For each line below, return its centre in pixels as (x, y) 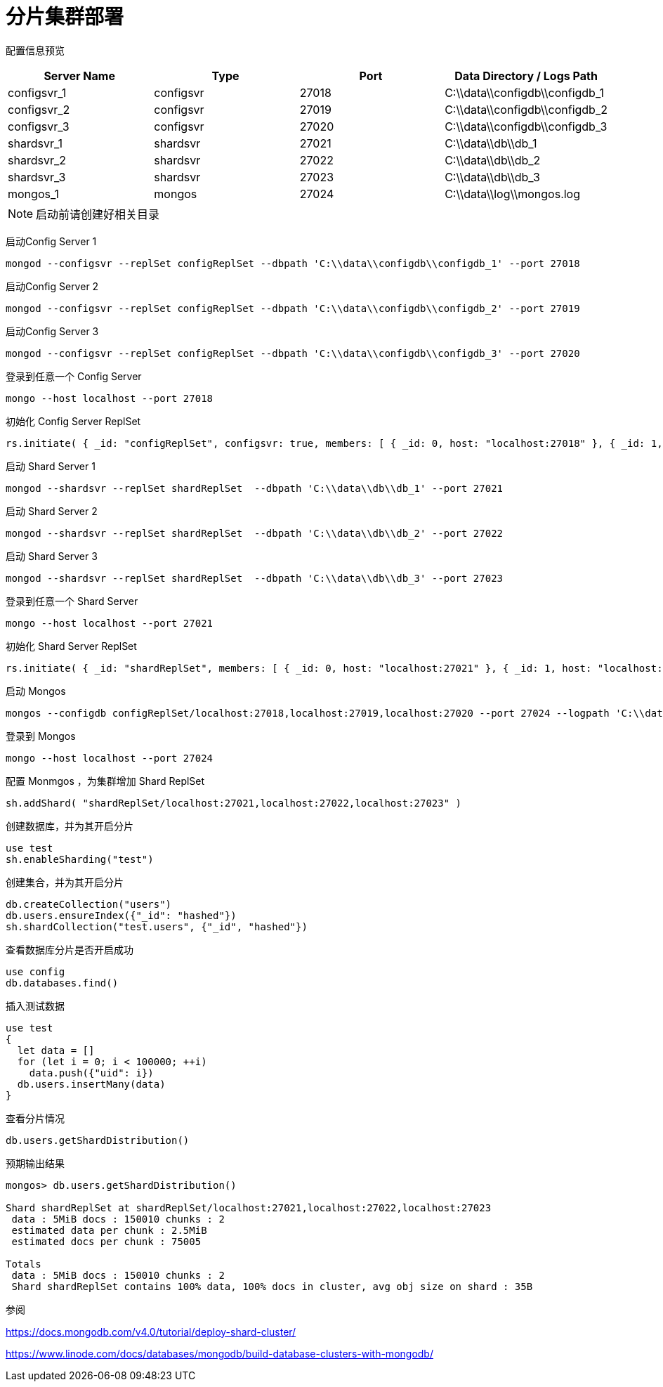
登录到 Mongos (41, 736)
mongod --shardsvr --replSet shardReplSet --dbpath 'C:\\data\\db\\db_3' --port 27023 (255, 578)
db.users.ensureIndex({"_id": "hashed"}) (121, 915)
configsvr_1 (37, 92)
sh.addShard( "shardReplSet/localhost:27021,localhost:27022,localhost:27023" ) (234, 803)
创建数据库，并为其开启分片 (70, 826)
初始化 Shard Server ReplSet (71, 646)
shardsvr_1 (35, 143)
